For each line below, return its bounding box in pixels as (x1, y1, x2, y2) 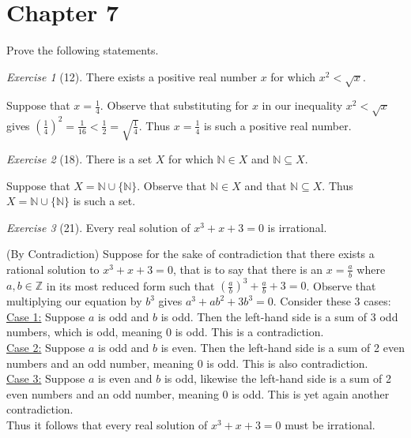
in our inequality (262, 97, 343, 114)
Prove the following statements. (6, 42, 159, 58)
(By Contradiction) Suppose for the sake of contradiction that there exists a (6, 245, 375, 262)
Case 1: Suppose (6, 308, 85, 324)
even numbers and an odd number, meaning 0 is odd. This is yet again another (6, 385, 390, 402)
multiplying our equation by (6, 293, 142, 309)
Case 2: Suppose (6, 339, 85, 356)
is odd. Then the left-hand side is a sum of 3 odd (160, 308, 398, 324)
